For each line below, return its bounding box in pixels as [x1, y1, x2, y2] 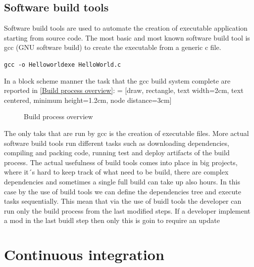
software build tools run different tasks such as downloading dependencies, [4, 137, 229, 148]
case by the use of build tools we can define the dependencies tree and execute [4, 186, 242, 196]
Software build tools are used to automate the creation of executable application [4, 23, 248, 33]
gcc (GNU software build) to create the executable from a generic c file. [4, 42, 221, 52]
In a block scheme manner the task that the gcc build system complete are [4, 75, 231, 86]
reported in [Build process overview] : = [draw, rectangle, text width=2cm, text [4, 85, 244, 95]
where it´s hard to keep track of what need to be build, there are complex [4, 167, 229, 177]
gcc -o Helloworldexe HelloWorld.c [4, 61, 121, 68]
